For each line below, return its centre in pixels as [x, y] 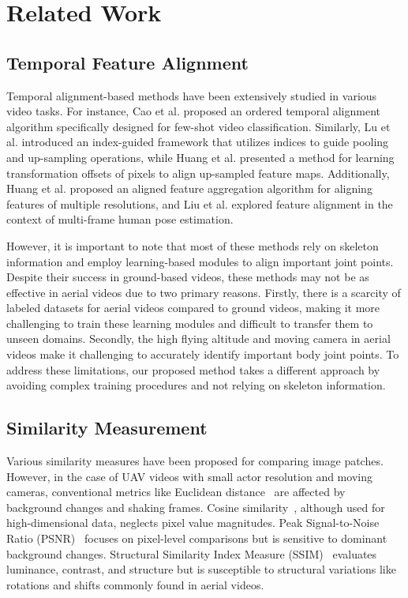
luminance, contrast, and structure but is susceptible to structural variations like [201, 569]
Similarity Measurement [107, 428]
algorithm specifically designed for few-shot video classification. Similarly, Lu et [198, 126]
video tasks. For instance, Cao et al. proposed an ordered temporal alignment [193, 111]
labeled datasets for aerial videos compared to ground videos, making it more [193, 308]
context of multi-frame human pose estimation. [120, 219]
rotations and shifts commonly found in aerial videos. [135, 584]
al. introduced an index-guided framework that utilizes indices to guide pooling [198, 142]
